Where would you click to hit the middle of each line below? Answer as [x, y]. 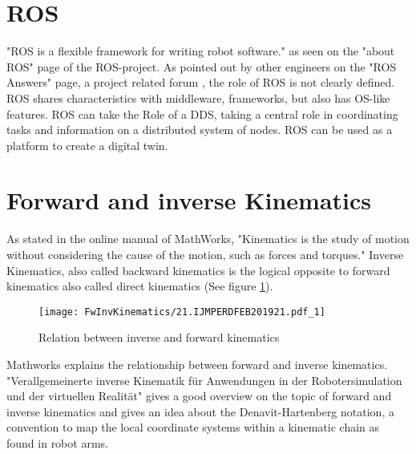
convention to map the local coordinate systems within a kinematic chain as [193, 427]
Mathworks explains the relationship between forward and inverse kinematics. [197, 365]
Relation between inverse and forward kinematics [159, 337]
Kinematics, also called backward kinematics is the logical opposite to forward [198, 270]
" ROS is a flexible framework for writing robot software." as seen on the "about [201, 51]
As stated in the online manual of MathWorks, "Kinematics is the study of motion [208, 239]
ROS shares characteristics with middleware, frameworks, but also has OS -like [198, 97]
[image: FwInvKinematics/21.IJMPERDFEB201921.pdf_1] [182, 312]
